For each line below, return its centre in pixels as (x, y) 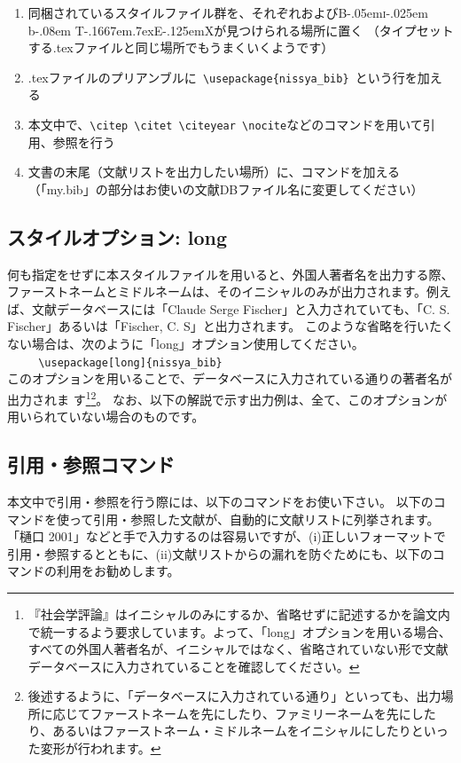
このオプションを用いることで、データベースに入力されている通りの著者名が (230, 378)
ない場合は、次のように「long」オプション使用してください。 (186, 344)
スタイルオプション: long (117, 236)
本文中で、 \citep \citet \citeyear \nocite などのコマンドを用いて (225, 125)
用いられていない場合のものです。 (106, 417)
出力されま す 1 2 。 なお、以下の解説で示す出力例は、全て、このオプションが (227, 397)
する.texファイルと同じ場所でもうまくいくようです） (181, 47)
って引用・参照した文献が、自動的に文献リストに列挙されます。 (254, 519)
